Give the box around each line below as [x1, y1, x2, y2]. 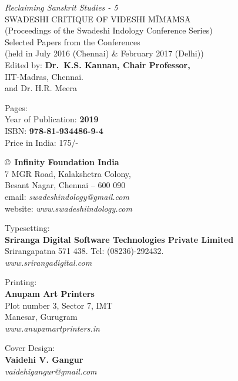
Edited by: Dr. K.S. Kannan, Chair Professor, [5, 58, 190, 71]
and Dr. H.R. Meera [5, 82, 77, 94]
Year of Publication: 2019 [5, 113, 99, 125]
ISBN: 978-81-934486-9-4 [5, 124, 103, 136]
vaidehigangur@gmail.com [5, 365, 97, 377]
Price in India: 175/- [5, 136, 79, 148]
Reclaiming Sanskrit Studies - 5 [5, 1, 118, 13]
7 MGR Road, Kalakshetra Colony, [5, 167, 131, 179]
